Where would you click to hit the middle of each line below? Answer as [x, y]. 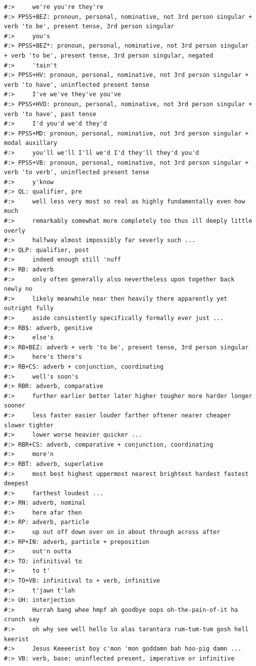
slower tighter [29, 425]
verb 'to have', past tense [50, 114]
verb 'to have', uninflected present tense [77, 85]
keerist [17, 639]
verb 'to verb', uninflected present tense [77, 172]
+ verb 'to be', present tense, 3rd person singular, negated [109, 55]
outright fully [29, 308]
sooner [15, 406]
